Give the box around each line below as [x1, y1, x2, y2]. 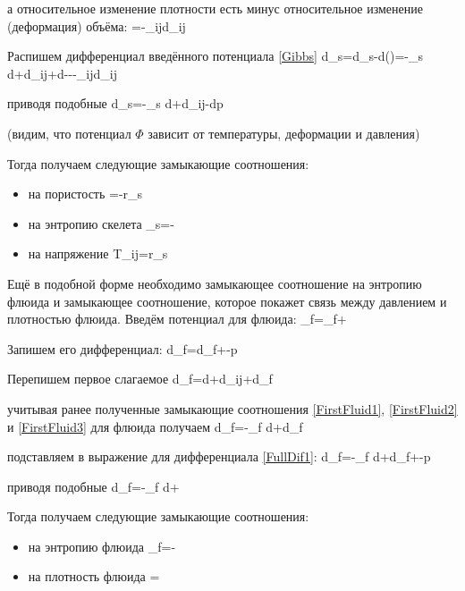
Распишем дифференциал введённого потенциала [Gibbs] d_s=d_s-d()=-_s [7, 46, 423, 65]
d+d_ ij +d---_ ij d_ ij [7, 63, 117, 82]
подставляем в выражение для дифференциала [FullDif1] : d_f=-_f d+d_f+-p [7, 447, 431, 466]
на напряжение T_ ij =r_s [28, 244, 168, 263]
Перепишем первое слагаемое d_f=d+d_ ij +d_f [7, 369, 273, 388]
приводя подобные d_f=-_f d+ [7, 477, 180, 495]
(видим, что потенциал [7, 123, 131, 142]
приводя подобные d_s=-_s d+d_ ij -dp [7, 94, 224, 113]
